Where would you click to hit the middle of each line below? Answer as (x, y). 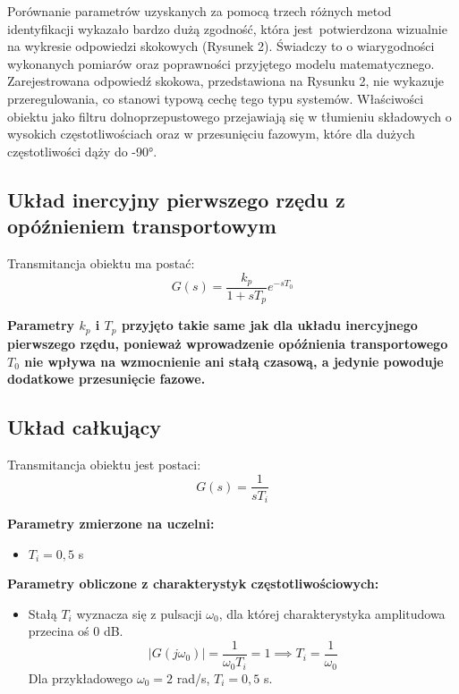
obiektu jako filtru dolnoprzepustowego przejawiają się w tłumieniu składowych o (229, 116)
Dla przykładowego (81, 677)
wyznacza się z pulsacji (139, 613)
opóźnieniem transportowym (142, 226)
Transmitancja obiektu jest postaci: (104, 464)
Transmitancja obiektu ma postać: (101, 262)
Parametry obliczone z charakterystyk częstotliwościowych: (193, 584)
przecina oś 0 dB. (76, 631)
